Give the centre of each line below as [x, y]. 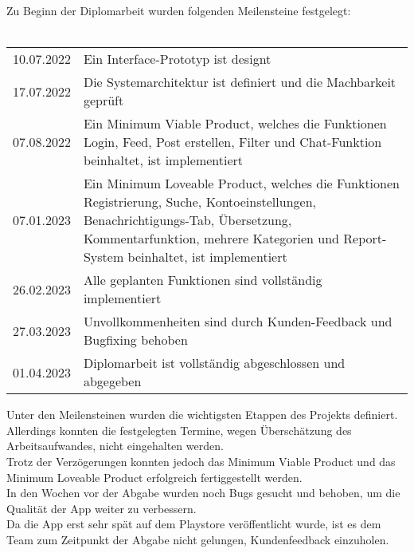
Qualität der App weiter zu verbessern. [102, 508]
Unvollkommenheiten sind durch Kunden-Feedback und [238, 322]
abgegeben [112, 381]
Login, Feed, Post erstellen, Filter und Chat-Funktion [232, 142]
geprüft [103, 101]
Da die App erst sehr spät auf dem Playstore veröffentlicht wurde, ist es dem [194, 524]
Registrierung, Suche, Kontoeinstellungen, [199, 202]
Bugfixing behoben [135, 340]
